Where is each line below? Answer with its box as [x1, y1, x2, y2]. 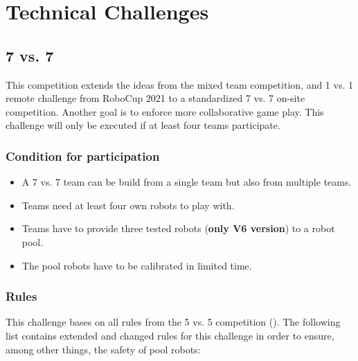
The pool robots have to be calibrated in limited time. [21, 258, 252, 272]
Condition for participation [6, 147, 160, 164]
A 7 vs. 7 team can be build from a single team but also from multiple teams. [21, 175, 352, 189]
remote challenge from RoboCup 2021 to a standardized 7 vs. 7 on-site [6, 91, 305, 105]
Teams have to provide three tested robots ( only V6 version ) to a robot [21, 221, 335, 236]
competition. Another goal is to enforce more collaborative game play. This [6, 104, 324, 118]
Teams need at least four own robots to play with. [21, 197, 235, 212]
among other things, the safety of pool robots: [6, 342, 201, 356]
